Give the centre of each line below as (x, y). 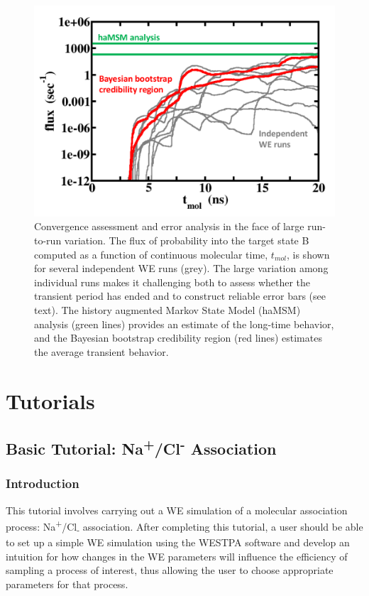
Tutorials (50, 400)
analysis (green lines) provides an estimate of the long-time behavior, (184, 324)
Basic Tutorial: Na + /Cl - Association (141, 447)
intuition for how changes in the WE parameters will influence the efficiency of (177, 556)
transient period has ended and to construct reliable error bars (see (180, 296)
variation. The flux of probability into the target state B (187, 240)
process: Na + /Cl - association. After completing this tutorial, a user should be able (184, 526)
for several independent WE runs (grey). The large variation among (181, 268)
